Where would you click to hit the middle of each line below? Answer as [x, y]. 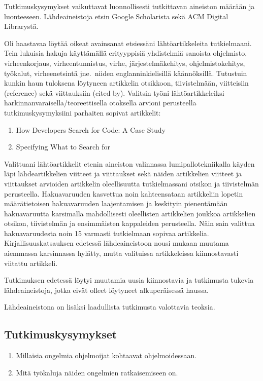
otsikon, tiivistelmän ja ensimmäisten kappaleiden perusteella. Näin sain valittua [129, 223]
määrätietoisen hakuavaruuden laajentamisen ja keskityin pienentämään [116, 203]
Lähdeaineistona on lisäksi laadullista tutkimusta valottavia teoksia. [110, 307]
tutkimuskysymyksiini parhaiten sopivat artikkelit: [83, 112]
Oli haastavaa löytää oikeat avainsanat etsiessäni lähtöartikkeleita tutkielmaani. [128, 43]
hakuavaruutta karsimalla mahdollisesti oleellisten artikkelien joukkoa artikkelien [130, 213]
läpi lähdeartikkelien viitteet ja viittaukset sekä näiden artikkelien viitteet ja [123, 174]
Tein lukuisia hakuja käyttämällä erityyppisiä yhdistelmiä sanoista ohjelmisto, [126, 53]
